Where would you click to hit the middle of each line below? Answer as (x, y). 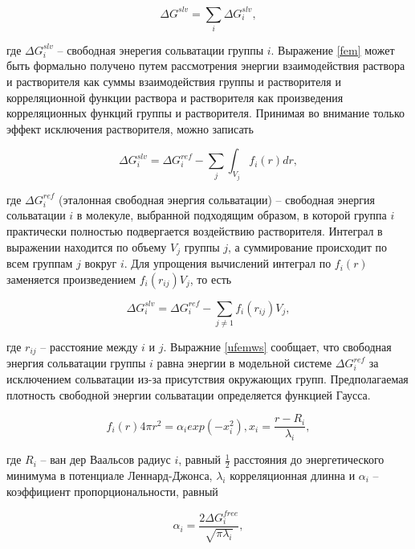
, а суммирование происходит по (307, 246)
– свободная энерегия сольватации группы (161, 49)
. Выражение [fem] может (333, 49)
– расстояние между (89, 346)
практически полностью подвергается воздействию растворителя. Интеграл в (195, 231)
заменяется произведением (71, 279)
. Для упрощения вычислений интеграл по (228, 263)
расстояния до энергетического (309, 459)
